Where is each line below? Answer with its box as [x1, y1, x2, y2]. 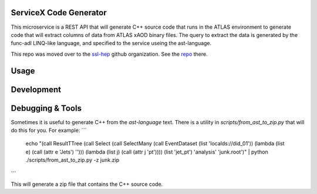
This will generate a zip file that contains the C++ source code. [11, 181, 163, 188]
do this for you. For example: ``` [11, 127, 87, 134]
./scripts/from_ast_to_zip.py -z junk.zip [25, 156, 120, 164]
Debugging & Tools [11, 103, 82, 113]
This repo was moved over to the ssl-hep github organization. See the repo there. [11, 50, 208, 57]
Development [11, 84, 62, 94]
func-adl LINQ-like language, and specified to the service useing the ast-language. [11, 40, 212, 47]
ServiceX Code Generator [11, 8, 107, 18]
